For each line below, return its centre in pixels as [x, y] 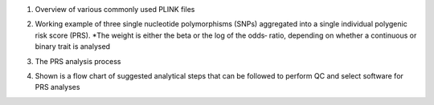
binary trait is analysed [73, 46]
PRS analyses [57, 87]
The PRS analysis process [78, 61]
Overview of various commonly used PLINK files [115, 9]
